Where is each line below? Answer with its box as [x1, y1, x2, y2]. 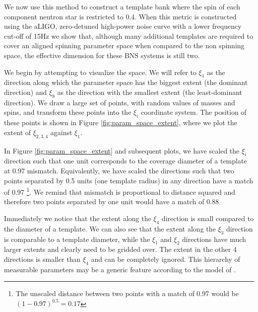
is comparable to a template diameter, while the [4, 234, 150, 244]
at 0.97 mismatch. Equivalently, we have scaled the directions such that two [4, 165, 234, 175]
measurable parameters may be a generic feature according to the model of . [4, 264, 236, 274]
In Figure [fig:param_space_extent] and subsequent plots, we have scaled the [4, 145, 240, 156]
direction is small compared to [161, 213, 254, 223]
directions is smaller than [4, 253, 81, 264]
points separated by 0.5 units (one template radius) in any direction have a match [4, 175, 254, 185]
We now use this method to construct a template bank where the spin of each [4, 1, 240, 11]
